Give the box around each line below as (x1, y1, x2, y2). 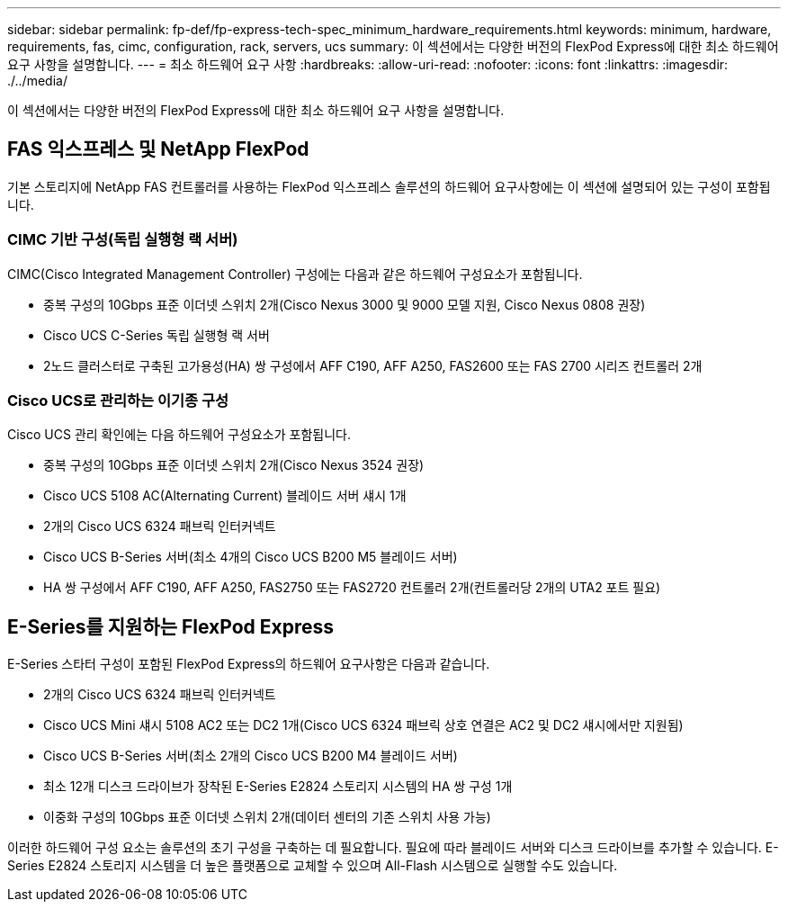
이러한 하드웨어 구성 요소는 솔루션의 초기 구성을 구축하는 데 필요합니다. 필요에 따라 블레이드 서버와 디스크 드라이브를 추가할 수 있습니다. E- (7, 840, 779, 856)
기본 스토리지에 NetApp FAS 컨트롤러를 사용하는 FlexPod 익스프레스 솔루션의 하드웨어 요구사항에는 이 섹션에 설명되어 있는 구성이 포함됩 (7, 178, 771, 194)
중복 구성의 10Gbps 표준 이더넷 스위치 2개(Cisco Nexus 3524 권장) (43, 457, 425, 473)
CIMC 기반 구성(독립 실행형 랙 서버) (7, 230, 238, 249)
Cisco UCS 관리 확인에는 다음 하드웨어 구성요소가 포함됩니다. (7, 427, 351, 443)
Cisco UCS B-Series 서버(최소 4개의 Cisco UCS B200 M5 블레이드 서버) (43, 549, 458, 565)
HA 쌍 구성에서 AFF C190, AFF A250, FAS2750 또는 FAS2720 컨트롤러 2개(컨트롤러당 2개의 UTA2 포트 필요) (43, 580, 661, 596)
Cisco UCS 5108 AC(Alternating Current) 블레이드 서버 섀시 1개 (43, 488, 407, 504)
